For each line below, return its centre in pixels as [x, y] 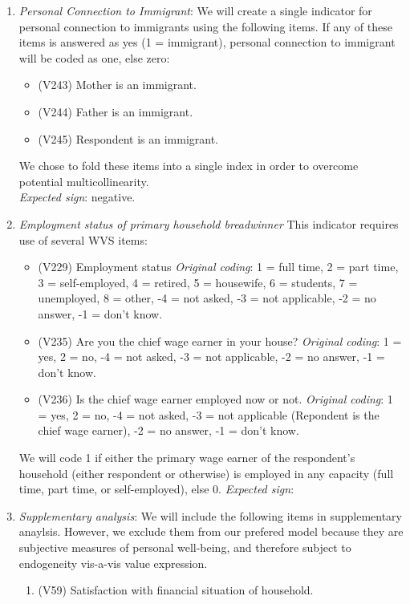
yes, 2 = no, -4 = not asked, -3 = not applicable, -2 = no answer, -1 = [211, 357]
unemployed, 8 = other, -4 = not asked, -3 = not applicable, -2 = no [207, 298]
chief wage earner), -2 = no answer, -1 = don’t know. [168, 430]
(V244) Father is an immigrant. [116, 111]
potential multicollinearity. [84, 181]
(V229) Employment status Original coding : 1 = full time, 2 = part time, [218, 267]
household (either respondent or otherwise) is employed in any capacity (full [206, 473]
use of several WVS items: [83, 239]
